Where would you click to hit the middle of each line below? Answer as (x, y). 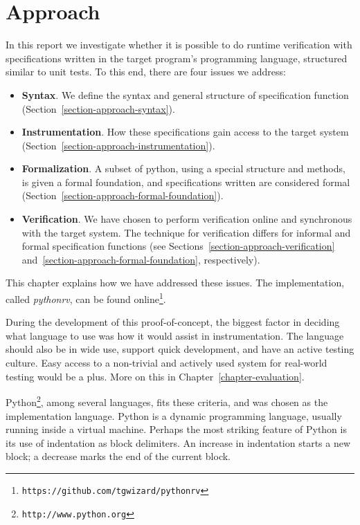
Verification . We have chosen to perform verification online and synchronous (187, 219)
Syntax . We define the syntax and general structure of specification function (185, 94)
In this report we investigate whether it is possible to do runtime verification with (179, 45)
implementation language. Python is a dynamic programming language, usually (174, 415)
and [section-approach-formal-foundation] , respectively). (141, 259)
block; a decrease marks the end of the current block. (118, 456)
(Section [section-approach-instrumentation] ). (118, 145)
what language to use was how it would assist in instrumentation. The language (175, 335)
